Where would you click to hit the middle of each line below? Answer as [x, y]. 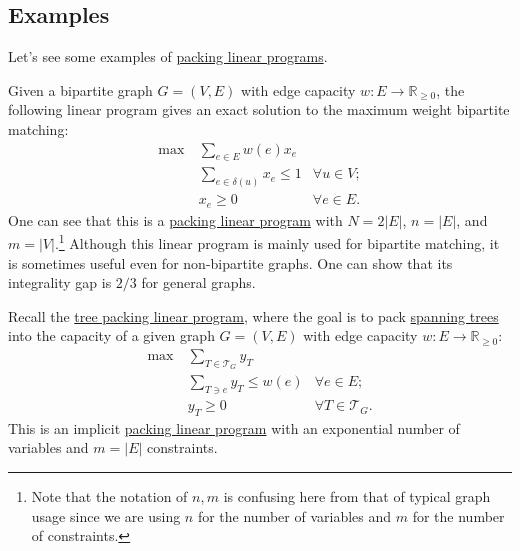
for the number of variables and [294, 515]
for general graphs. [198, 282]
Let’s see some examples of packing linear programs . [168, 56]
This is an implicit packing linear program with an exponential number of [234, 427]
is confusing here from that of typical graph [357, 496]
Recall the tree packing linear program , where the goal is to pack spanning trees [253, 315]
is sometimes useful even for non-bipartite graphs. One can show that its [230, 262]
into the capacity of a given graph [111, 335]
